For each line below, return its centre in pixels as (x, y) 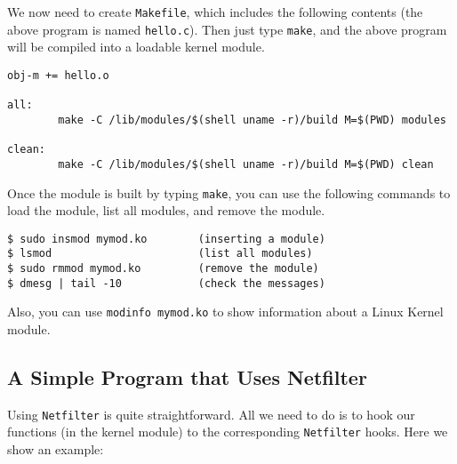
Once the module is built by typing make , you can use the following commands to (229, 192)
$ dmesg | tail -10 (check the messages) (166, 283)
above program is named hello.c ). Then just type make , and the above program (227, 29)
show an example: (56, 449)
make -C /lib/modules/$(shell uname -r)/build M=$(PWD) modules (252, 120)
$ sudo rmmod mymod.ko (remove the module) (163, 269)
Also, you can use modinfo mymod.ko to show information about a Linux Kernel (225, 312)
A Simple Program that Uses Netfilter (187, 377)
